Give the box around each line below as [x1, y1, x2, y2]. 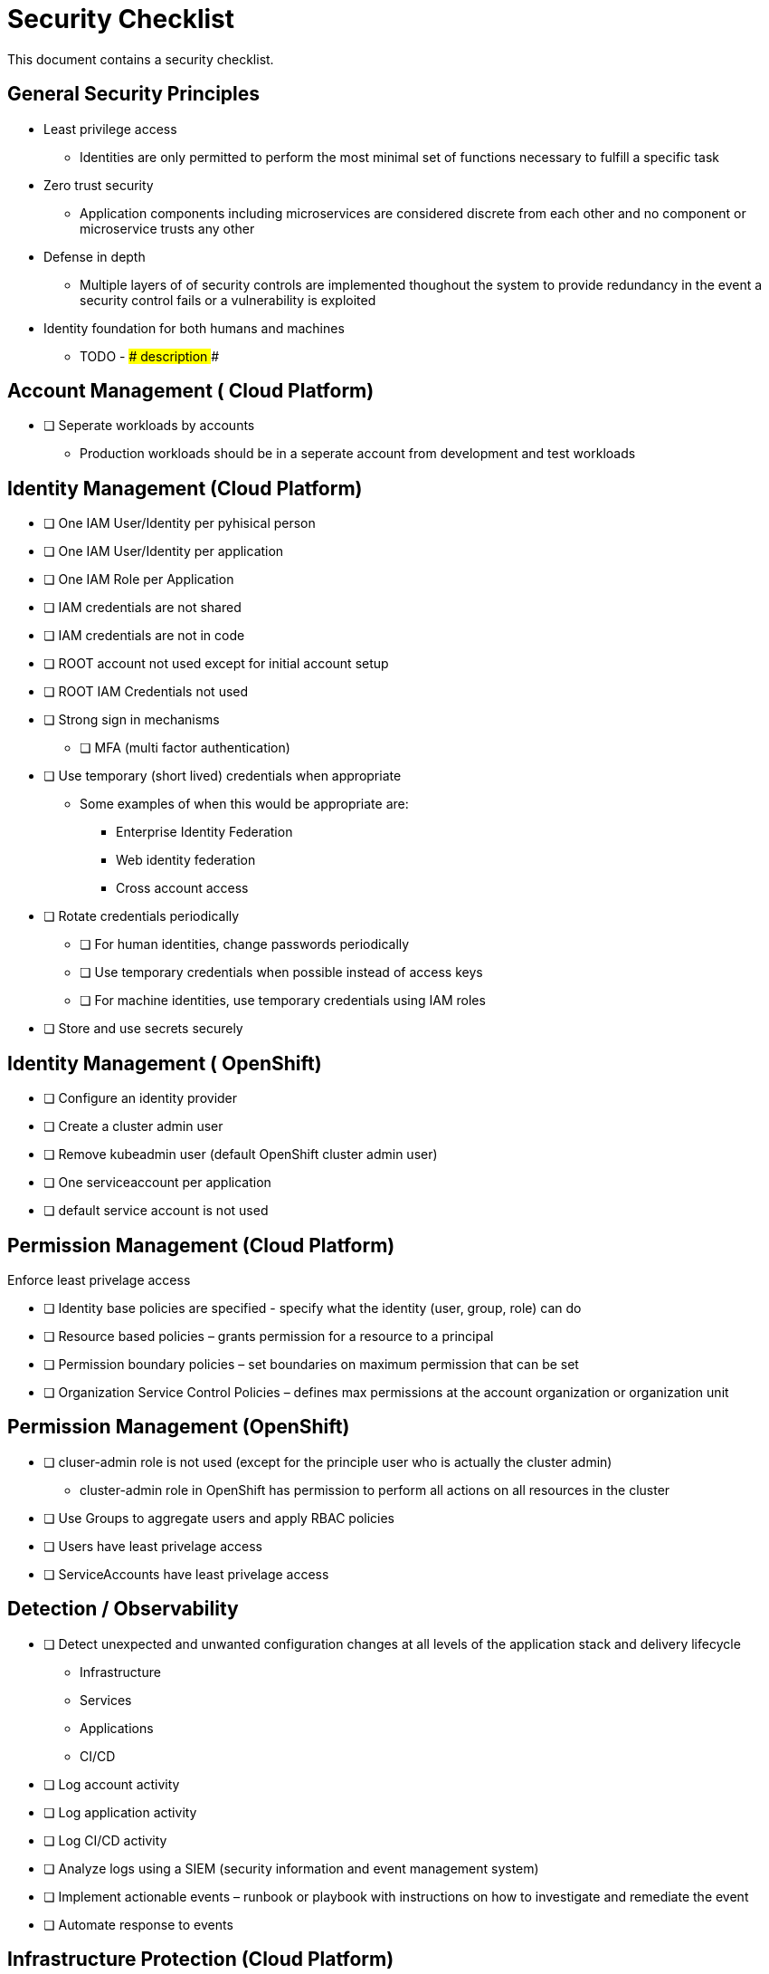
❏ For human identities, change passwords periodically [80, 936, 410, 953]
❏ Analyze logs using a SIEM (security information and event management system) [43, 1860, 539, 1876]
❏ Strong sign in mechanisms [43, 712, 220, 728]
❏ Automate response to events [43, 1916, 233, 1932]
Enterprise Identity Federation [116, 824, 293, 840]
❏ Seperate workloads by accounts [43, 417, 255, 434]
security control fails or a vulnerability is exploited [80, 292, 376, 308]
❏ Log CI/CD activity [43, 1832, 167, 1848]
